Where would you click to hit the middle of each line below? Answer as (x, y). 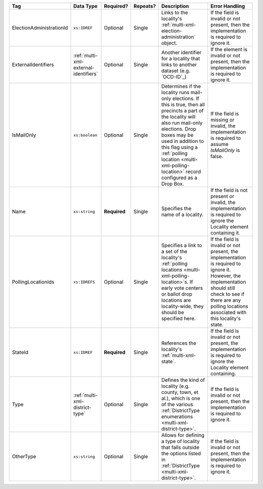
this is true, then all (183, 105)
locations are (176, 300)
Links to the (175, 12)
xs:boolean (85, 135)
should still (223, 288)
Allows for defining (183, 435)
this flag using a (180, 147)
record (193, 172)
